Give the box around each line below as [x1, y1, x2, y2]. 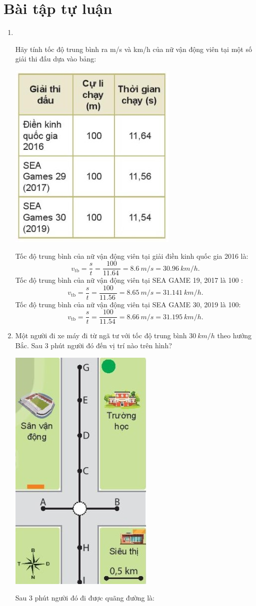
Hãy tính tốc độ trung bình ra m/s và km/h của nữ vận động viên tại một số [15, 43, 252, 54]
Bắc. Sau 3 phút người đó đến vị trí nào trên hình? [15, 340, 172, 351]
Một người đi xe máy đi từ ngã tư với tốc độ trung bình [15, 330, 187, 341]
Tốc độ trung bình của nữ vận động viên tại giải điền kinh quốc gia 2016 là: [15, 250, 248, 261]
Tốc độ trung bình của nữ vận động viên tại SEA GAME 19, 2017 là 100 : [15, 275, 243, 285]
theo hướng [217, 330, 252, 341]
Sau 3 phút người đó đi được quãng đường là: [15, 593, 154, 603]
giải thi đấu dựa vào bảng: [15, 53, 96, 64]
